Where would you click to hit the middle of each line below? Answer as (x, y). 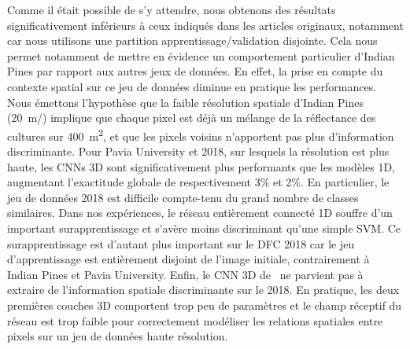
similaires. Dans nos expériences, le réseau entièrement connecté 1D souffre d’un (200, 213)
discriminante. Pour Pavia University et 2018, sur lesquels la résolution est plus (198, 151)
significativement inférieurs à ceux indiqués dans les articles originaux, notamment (205, 25)
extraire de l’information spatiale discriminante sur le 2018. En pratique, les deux (203, 290)
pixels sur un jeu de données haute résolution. (118, 336)
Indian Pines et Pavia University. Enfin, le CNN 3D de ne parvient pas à (185, 274)
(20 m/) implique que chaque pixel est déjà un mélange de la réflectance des (192, 118)
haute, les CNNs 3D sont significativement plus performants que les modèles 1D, (201, 166)
